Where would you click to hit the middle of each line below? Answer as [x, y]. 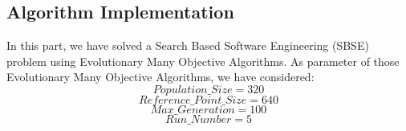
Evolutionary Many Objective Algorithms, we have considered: [160, 77]
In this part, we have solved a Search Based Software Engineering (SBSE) [188, 45]
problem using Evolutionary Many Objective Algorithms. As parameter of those [203, 61]
